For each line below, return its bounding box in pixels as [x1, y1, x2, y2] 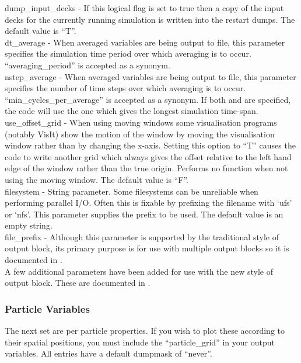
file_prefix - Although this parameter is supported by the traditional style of [5, 230, 279, 243]
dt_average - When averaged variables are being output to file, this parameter [5, 36, 285, 48]
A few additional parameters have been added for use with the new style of [5, 265, 273, 277]
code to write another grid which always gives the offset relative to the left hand [5, 150, 292, 163]
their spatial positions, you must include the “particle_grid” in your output [5, 336, 275, 348]
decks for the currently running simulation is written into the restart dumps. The [5, 13, 295, 25]
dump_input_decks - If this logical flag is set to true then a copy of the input [5, 2, 284, 13]
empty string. [5, 219, 52, 231]
